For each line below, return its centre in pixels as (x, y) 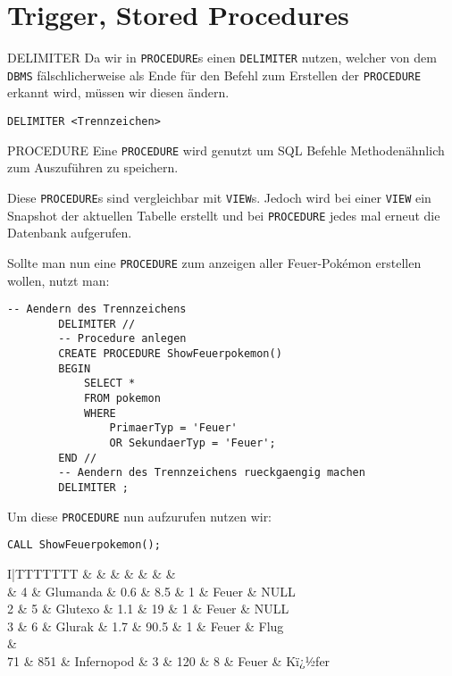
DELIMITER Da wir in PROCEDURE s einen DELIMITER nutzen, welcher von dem (222, 58)
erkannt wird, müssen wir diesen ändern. (118, 92)
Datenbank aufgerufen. (70, 233)
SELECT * (109, 384)
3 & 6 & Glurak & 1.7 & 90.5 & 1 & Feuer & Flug (146, 626)
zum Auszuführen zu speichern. (93, 167)
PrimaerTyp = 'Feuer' (173, 428)
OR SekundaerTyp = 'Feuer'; (193, 443)
